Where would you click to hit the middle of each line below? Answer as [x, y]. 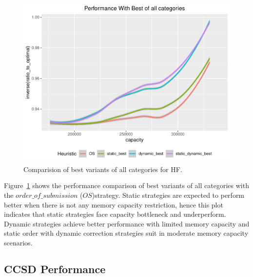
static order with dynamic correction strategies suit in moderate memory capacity [126, 233]
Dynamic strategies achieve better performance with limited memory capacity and [127, 223]
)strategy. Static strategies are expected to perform [168, 195]
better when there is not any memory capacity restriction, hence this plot [114, 204]
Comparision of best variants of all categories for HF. [103, 169]
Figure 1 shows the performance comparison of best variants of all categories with [126, 185]
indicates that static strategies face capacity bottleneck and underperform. [115, 214]
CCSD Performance [55, 268]
